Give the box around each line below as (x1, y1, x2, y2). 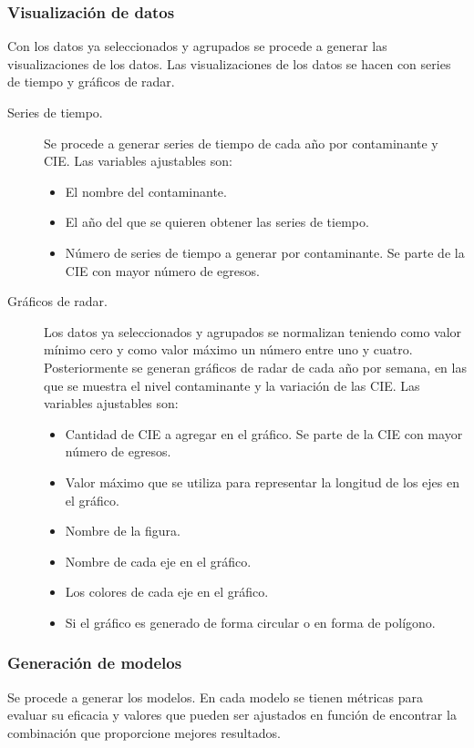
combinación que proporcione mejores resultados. (7, 722, 281, 742)
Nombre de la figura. (65, 521, 180, 540)
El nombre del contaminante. (65, 181, 227, 200)
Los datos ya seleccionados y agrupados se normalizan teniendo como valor (44, 322, 462, 341)
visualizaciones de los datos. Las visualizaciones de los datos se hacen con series (7, 54, 451, 73)
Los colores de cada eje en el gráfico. (65, 582, 269, 601)
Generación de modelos (7, 651, 182, 674)
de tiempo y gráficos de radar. (7, 72, 175, 91)
